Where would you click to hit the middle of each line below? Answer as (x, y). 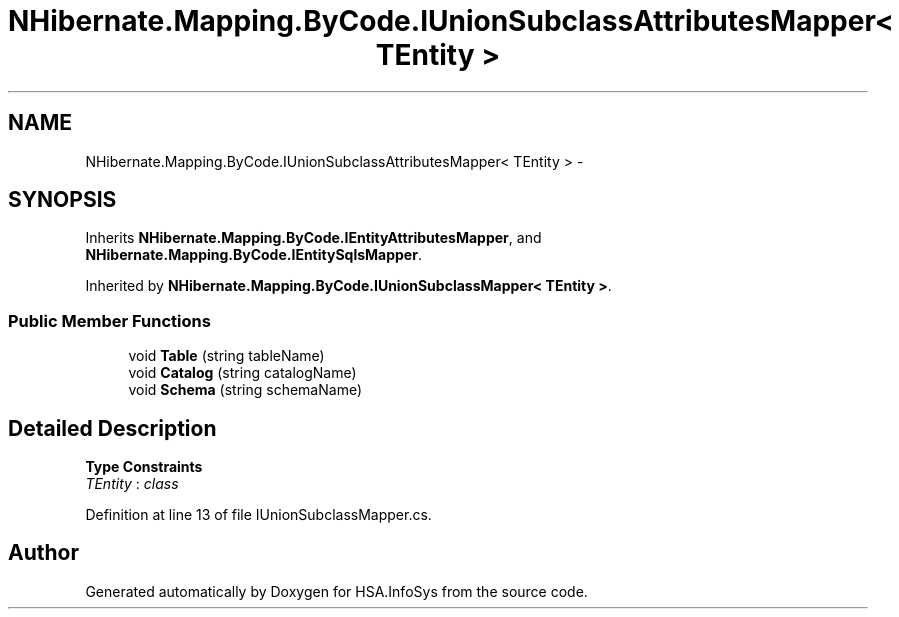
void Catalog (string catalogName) (242, 373)
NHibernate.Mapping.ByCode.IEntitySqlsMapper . (253, 255)
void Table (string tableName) (226, 356)
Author (43, 553)
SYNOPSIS (62, 200)
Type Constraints (144, 467)
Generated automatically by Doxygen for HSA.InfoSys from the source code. (336, 591)
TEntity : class (132, 484)
